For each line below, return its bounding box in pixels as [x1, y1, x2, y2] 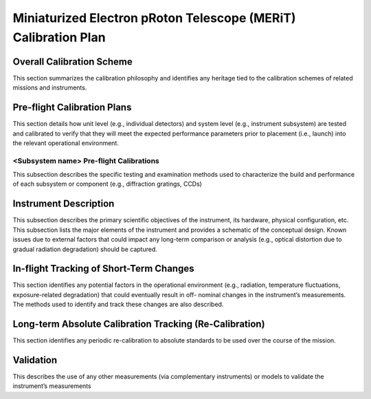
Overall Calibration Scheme [12, 56, 133, 67]
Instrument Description [12, 198, 115, 210]
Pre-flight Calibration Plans [12, 102, 132, 114]
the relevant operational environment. [12, 138, 120, 147]
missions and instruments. [12, 83, 87, 92]
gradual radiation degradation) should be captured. [12, 245, 157, 253]
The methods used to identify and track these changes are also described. [12, 300, 224, 309]
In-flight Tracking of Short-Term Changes [12, 263, 194, 274]
